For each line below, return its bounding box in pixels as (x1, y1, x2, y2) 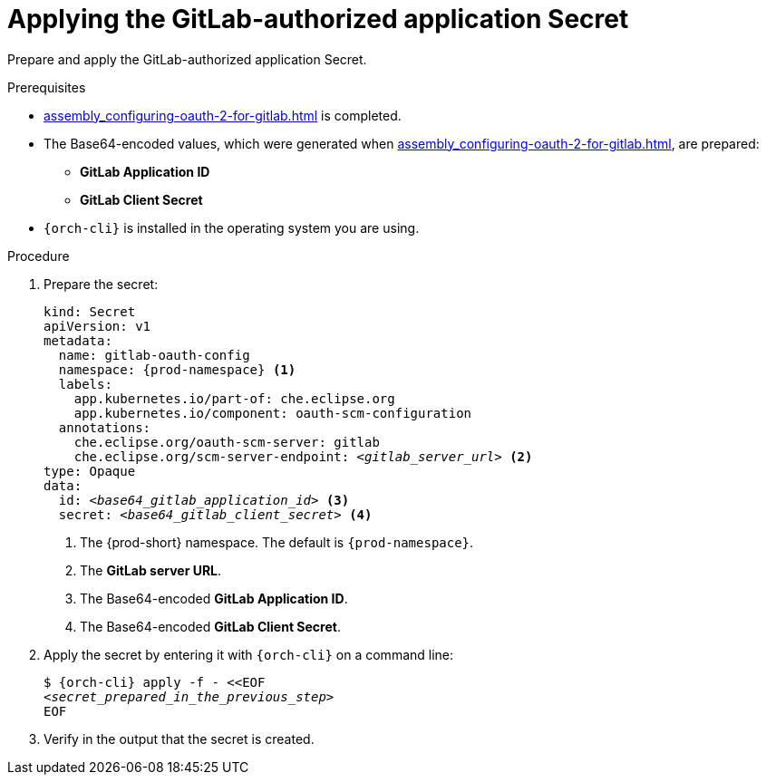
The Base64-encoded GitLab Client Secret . (80, 618, 341, 634)
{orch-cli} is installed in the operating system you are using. (44, 219, 420, 236)
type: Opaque (44, 463, 136, 478)
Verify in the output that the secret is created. (44, 730, 315, 747)
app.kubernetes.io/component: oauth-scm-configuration (73, 405, 472, 420)
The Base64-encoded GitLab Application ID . (80, 590, 348, 606)
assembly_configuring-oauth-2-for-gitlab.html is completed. (44, 107, 402, 123)
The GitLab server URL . (80, 562, 222, 578)
